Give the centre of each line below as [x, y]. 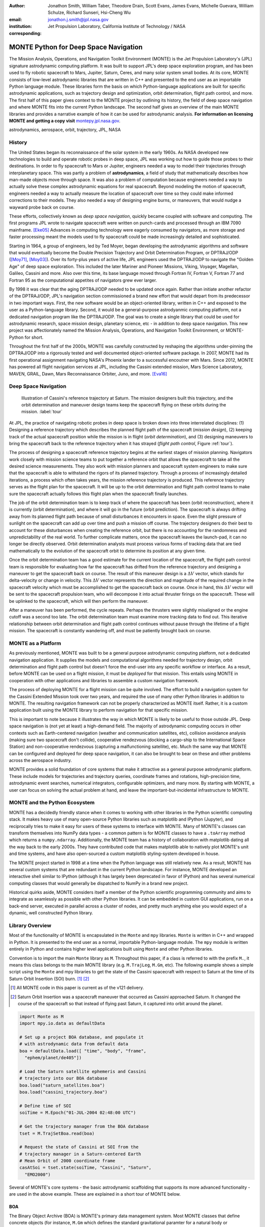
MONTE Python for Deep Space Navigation [76, 47]
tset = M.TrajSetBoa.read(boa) [57, 1133]
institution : [21, 27]
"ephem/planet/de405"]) [53, 1058]
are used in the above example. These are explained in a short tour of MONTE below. [95, 1194]
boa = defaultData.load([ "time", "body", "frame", [83, 1051]
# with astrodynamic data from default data [74, 1044]
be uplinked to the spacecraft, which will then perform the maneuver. [79, 601]
